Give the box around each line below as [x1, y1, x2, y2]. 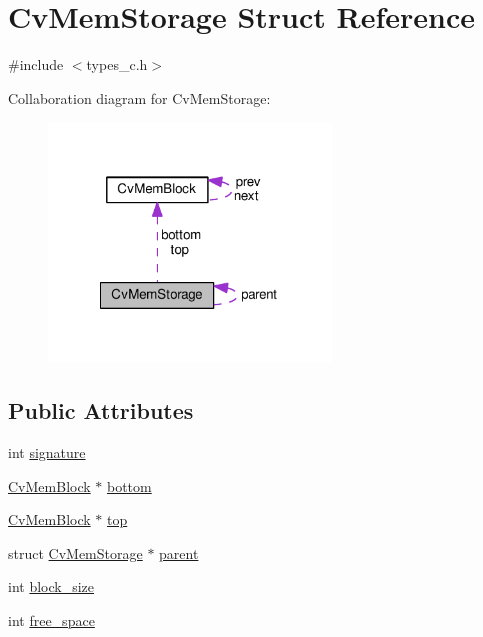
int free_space [8, 609, 95, 630]
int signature [8, 441, 86, 462]
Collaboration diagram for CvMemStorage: [8, 87, 271, 108]
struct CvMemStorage [8, 542, 143, 563]
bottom [106, 475, 152, 496]
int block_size [8, 576, 95, 597]
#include [8, 54, 64, 75]
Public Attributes [8, 395, 194, 426]
